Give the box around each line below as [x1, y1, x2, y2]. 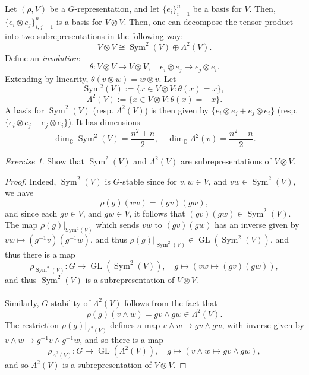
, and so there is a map [80, 333, 164, 345]
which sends [96, 218, 140, 231]
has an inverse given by [215, 218, 299, 231]
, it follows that [129, 206, 185, 219]
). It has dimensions [68, 116, 140, 128]
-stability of [48, 296, 90, 309]
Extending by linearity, [5, 72, 89, 84]
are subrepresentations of [181, 154, 272, 167]
